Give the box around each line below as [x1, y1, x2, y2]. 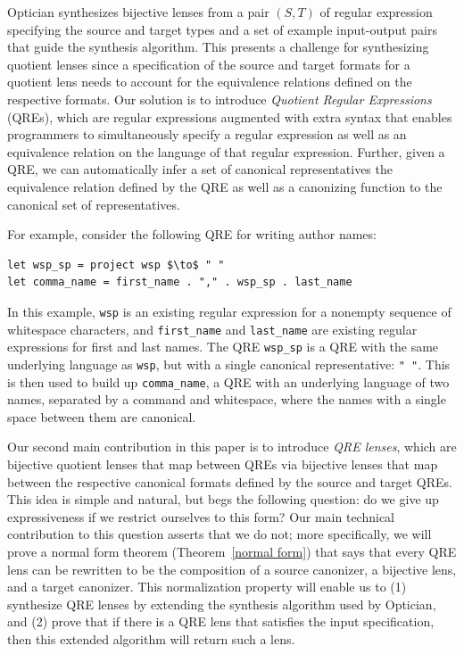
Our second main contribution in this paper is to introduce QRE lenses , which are [7, 437, 457, 456]
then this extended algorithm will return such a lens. [7, 629, 295, 648]
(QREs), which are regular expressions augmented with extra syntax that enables [7, 107, 452, 126]
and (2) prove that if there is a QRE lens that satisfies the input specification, [7, 612, 435, 631]
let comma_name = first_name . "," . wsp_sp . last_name [7, 276, 352, 289]
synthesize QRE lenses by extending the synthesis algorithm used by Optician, [7, 594, 436, 613]
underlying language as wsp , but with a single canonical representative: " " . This [7, 354, 451, 373]
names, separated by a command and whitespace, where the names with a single [7, 390, 446, 409]
